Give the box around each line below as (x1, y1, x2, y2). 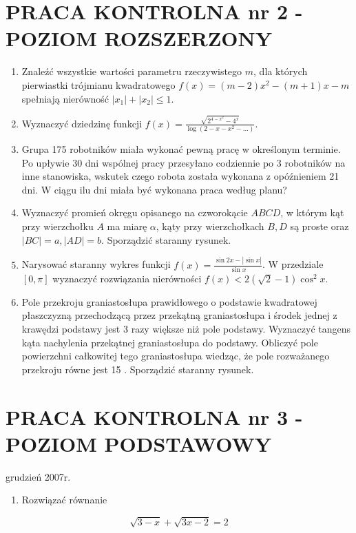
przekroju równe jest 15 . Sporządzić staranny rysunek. (21, 362, 254, 376)
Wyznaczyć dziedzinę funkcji (21, 116, 143, 130)
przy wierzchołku (21, 219, 94, 233)
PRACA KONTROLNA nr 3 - (6, 402, 303, 430)
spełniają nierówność (21, 91, 109, 105)
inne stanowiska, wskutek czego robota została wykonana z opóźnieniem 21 (21, 169, 339, 183)
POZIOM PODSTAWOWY (6, 429, 272, 457)
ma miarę (107, 219, 147, 233)
